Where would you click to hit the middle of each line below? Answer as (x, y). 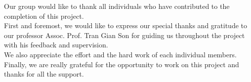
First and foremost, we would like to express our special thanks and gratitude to (126, 25)
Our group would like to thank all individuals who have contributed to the (117, 6)
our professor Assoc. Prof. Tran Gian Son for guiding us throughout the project (125, 35)
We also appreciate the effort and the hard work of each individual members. (120, 54)
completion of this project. (44, 16)
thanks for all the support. (44, 74)
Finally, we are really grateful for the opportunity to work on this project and (122, 64)
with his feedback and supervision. (56, 45)
